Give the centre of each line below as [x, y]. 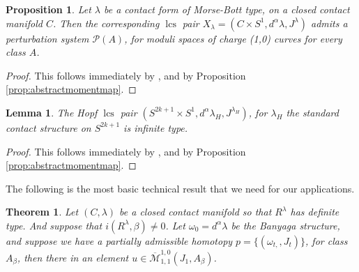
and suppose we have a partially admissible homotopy [119, 240]
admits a [329, 23]
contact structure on [48, 127]
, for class [327, 240]
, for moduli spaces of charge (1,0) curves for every [233, 38]
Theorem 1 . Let [42, 212]
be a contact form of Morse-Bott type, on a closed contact [227, 9]
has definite [315, 212]
